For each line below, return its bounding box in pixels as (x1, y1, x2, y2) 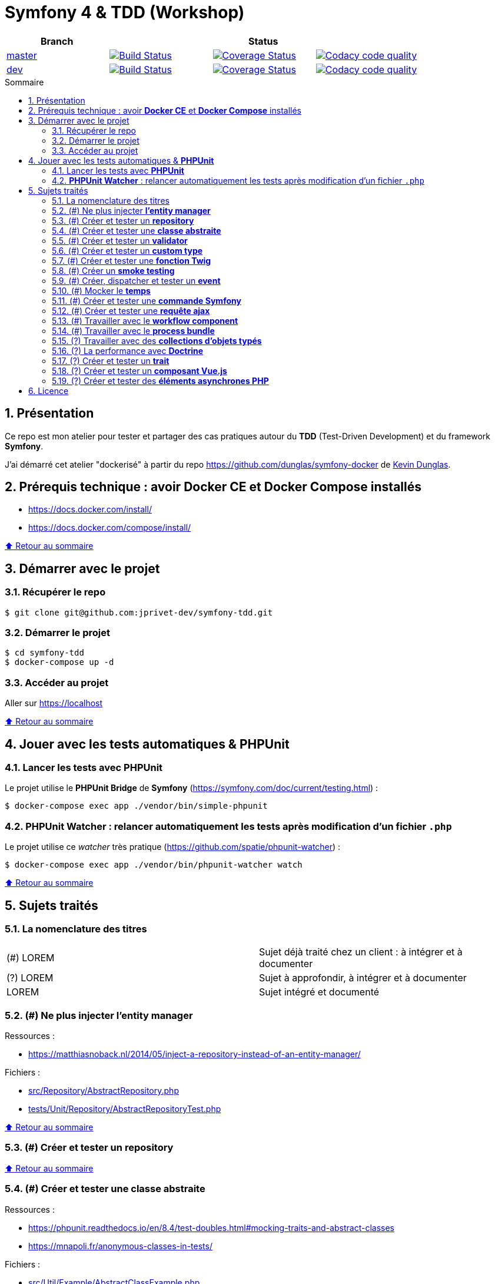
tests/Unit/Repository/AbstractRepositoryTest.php (28, 1104, 221, 1114)
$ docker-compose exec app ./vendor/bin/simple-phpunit (5, 801, 268, 811)
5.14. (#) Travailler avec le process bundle (52, 325, 215, 336)
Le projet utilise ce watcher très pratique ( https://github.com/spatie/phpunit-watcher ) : (5, 842, 341, 852)
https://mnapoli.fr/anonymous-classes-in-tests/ (28, 1240, 212, 1251)
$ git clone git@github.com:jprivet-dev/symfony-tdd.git (5, 607, 273, 617)
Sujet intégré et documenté (259, 986, 380, 998)
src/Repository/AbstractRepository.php (28, 1086, 179, 1096)
